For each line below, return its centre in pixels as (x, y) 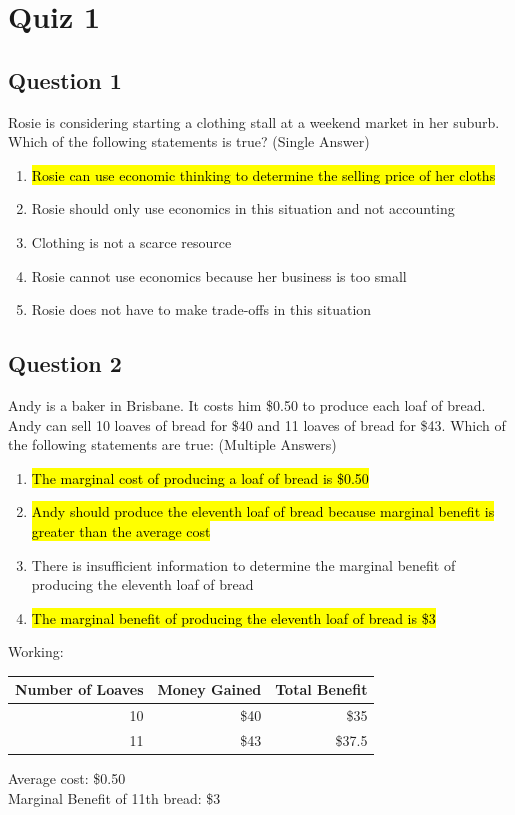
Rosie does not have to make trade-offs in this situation (201, 309)
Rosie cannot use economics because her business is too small (219, 275)
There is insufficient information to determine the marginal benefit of (243, 564)
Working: (36, 651)
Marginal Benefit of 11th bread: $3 (114, 797)
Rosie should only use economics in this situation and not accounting (243, 208)
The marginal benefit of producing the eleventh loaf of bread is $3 (233, 617)
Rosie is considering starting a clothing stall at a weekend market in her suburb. (254, 121)
